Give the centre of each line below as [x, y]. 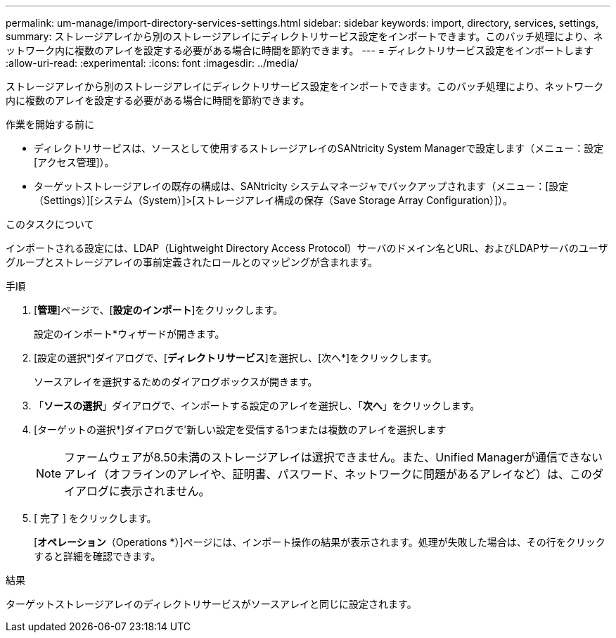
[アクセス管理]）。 [74, 162]
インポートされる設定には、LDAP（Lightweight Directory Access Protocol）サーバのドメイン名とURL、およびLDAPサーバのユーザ [307, 248]
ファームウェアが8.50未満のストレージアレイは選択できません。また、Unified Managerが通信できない [333, 457]
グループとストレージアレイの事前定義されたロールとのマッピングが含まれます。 [192, 262]
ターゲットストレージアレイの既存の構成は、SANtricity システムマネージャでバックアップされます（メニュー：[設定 [301, 186]
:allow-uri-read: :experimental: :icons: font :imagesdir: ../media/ [152, 63]
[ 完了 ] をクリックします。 [95, 518]
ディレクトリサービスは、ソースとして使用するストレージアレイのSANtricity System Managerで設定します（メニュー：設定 [319, 148]
